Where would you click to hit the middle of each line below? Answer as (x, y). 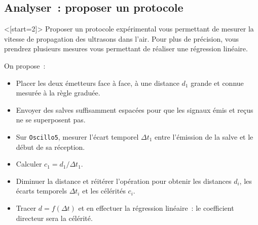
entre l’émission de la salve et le (204, 136)
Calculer (29, 164)
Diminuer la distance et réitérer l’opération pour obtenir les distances (124, 181)
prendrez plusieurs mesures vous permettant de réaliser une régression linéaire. (126, 49)
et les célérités (104, 191)
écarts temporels (41, 191)
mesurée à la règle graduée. (58, 93)
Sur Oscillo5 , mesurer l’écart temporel (77, 136)
